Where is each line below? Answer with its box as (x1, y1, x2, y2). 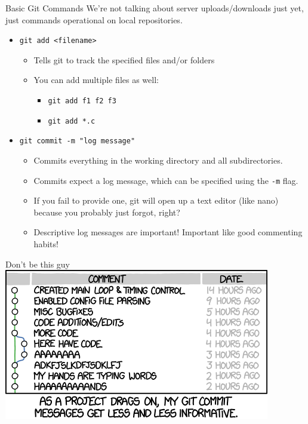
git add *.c (48, 116, 96, 125)
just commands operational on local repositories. (5, 13, 183, 26)
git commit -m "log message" (19, 137, 135, 146)
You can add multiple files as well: (33, 73, 159, 86)
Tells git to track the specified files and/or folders (33, 53, 215, 66)
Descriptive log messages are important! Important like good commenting (33, 226, 303, 238)
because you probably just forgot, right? (33, 205, 180, 218)
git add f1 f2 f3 (48, 97, 116, 106)
